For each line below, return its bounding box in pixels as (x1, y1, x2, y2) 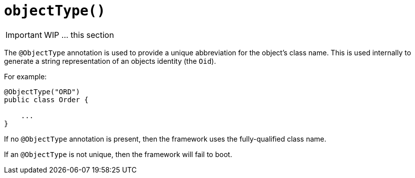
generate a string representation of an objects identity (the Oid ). (4, 56, 216, 65)
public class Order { (4, 95, 89, 104)
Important (6, 29, 42, 40)
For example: (4, 72, 47, 81)
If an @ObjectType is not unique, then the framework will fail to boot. (4, 150, 232, 159)
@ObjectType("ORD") (4, 87, 80, 96)
